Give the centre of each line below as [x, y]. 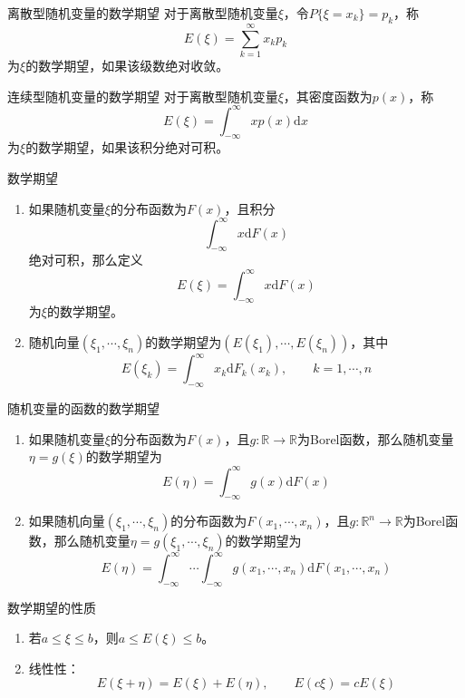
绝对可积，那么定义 [86, 260]
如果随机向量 [67, 521]
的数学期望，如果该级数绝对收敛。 [127, 65]
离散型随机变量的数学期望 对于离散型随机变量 [143, 13]
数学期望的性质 [52, 607]
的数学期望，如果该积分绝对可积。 [127, 147]
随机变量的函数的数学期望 [83, 408]
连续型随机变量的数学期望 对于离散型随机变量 [143, 96]
